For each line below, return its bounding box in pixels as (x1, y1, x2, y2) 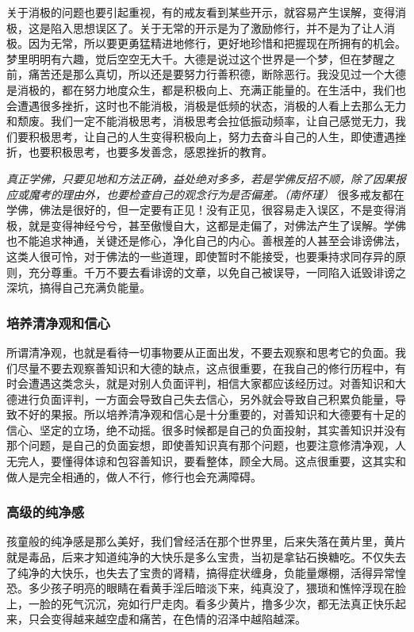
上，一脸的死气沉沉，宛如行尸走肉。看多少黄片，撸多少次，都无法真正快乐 (6, 595, 395, 611)
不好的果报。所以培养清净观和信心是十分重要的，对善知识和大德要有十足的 (17, 406, 406, 423)
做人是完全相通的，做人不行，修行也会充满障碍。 (6, 468, 262, 485)
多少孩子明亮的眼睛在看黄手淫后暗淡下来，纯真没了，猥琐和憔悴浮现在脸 (28, 580, 406, 596)
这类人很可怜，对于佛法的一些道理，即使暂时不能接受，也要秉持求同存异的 (6, 247, 395, 264)
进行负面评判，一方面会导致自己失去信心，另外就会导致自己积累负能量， (17, 390, 395, 407)
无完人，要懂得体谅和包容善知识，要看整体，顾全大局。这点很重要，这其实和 (6, 453, 406, 469)
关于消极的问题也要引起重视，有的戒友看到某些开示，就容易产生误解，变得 (6, 4, 395, 20)
